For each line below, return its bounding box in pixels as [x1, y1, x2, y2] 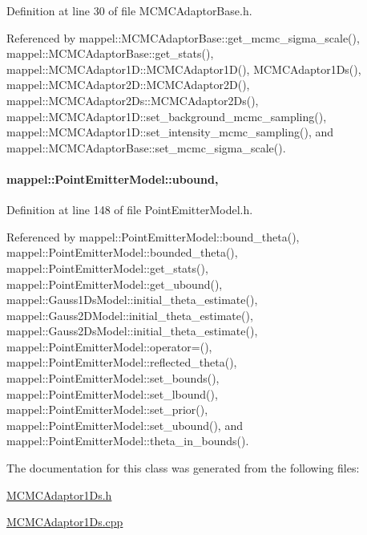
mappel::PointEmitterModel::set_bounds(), [6, 370, 220, 387]
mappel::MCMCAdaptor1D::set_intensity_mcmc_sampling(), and [6, 124, 334, 140]
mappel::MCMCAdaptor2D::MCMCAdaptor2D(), [6, 76, 250, 93]
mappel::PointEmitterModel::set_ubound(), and [6, 416, 243, 433]
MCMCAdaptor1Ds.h [6, 486, 112, 503]
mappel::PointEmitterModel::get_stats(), [6, 259, 208, 276]
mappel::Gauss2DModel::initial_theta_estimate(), [6, 306, 253, 323]
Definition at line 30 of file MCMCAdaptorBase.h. [6, 2, 252, 18]
